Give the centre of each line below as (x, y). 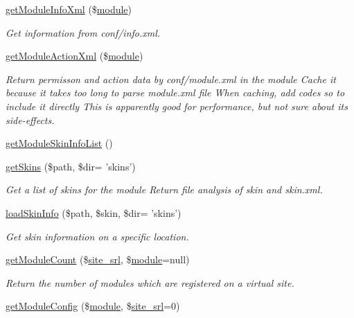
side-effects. (30, 120)
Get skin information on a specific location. (97, 236)
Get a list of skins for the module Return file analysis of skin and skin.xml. (164, 189)
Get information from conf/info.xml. (83, 32)
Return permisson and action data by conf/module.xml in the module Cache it (171, 79)
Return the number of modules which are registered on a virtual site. (150, 282)
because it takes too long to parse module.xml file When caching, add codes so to (175, 92)
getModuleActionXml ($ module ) (74, 56)
